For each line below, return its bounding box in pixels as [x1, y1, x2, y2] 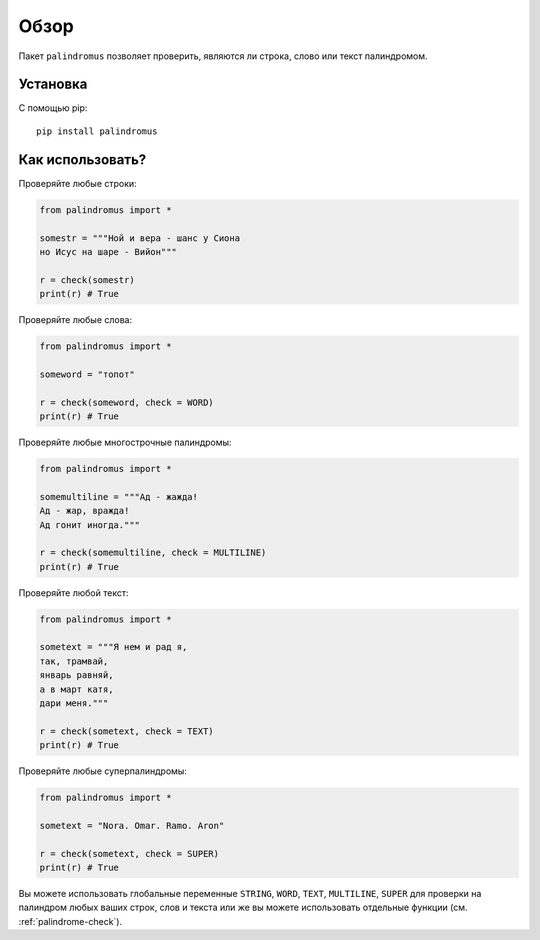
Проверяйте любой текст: [18, 586, 129, 599]
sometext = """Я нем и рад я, [39, 641, 188, 653]
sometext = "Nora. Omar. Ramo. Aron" [39, 820, 225, 831]
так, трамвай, [39, 655, 109, 667]
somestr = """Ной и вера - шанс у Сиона [39, 232, 240, 244]
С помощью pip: [18, 102, 88, 114]
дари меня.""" [39, 698, 109, 709]
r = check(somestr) [39, 274, 135, 285]
